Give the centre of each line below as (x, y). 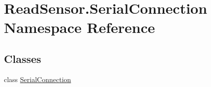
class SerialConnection (38, 79)
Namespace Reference (79, 27)
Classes (23, 58)
